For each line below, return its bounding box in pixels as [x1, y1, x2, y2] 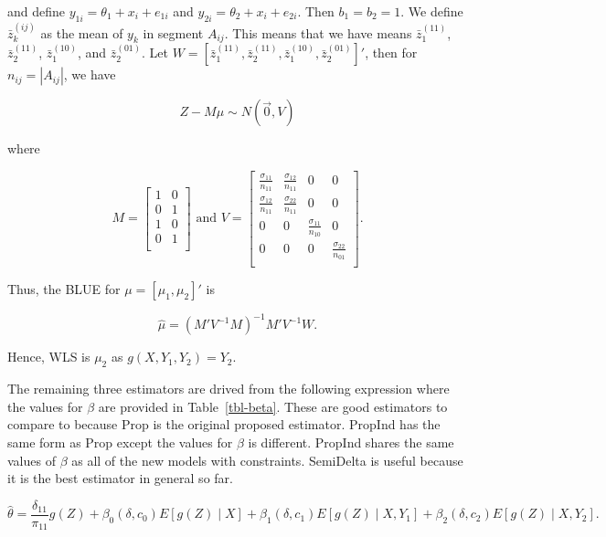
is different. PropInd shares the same [248, 433, 454, 452]
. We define [400, 2, 463, 20]
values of [7, 450, 56, 469]
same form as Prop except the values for [7, 433, 233, 452]
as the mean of [40, 23, 123, 42]
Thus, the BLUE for [7, 279, 121, 298]
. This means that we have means [224, 23, 412, 42]
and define [7, 2, 66, 20]
